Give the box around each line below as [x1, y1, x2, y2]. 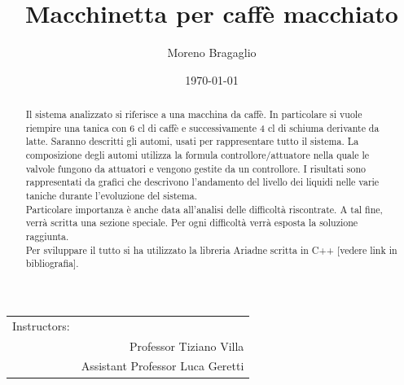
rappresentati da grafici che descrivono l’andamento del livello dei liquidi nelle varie [25, 175, 380, 189]
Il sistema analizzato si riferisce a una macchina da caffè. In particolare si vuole [25, 107, 362, 121]
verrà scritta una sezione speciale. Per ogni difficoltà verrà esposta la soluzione [25, 216, 358, 230]
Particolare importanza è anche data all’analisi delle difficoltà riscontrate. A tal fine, [25, 202, 383, 216]
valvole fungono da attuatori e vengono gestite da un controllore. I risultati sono [25, 161, 366, 175]
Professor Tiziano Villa [129, 337, 244, 354]
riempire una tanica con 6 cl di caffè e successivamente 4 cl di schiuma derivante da [25, 120, 380, 134]
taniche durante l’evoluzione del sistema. [25, 189, 198, 203]
